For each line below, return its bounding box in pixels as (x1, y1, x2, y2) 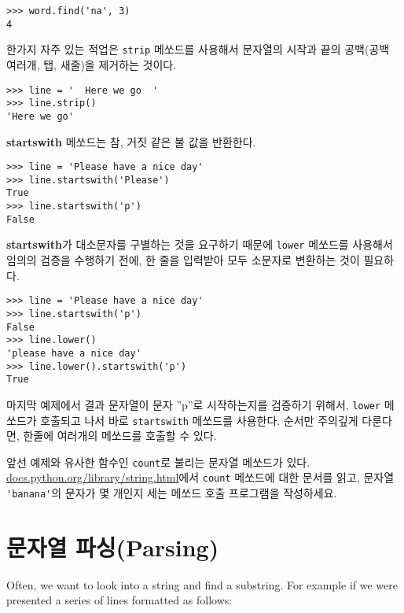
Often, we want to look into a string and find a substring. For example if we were (6, 576, 398, 593)
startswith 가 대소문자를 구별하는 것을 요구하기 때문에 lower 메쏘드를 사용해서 (6, 236, 393, 253)
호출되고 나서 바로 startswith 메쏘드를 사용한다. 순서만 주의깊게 (40, 412, 358, 428)
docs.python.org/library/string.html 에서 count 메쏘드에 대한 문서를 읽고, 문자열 (6, 469, 395, 486)
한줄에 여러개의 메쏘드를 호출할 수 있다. (23, 427, 217, 444)
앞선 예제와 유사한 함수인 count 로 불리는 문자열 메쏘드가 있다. (6, 453, 310, 470)
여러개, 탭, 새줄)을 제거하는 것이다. (6, 56, 177, 72)
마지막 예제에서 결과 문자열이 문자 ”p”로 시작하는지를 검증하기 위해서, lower (6, 396, 381, 412)
